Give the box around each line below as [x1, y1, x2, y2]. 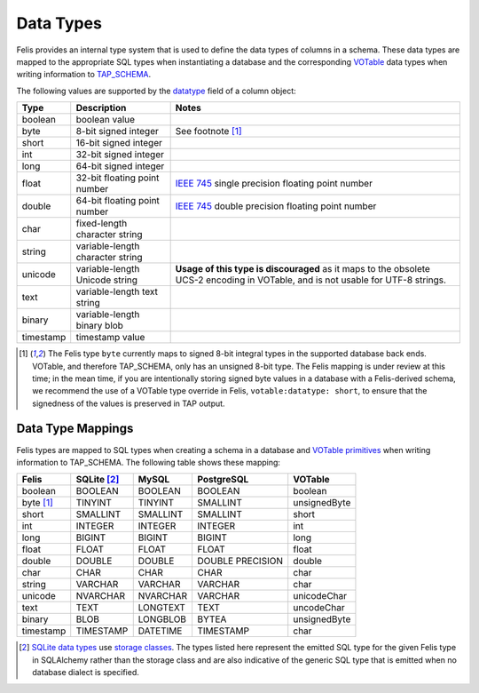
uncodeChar [293, 601, 345, 614]
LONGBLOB [137, 613, 186, 625]
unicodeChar [293, 590, 348, 602]
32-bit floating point [75, 171, 160, 184]
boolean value [75, 114, 136, 126]
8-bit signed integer [75, 125, 159, 138]
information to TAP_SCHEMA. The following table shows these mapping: [16, 457, 281, 467]
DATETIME [137, 625, 183, 637]
